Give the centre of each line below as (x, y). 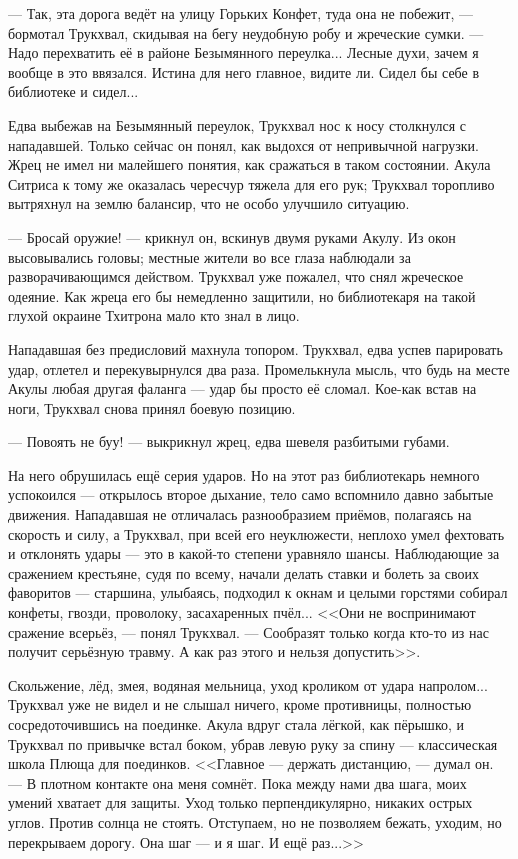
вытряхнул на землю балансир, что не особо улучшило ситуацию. (209, 203)
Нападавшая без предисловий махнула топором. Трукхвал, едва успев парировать (255, 348)
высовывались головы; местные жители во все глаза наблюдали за (209, 256)
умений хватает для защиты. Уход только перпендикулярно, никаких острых (240, 802)
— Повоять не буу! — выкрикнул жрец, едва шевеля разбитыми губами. (229, 441)
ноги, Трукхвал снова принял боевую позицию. (152, 407)
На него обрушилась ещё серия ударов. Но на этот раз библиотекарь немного (244, 474)
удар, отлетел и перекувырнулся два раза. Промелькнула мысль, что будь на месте (259, 368)
